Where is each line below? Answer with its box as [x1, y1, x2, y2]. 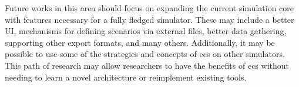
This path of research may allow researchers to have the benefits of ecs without [5, 59, 289, 71]
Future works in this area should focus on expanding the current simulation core [5, 2, 294, 14]
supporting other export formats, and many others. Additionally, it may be [5, 36, 275, 48]
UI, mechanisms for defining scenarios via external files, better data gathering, [5, 25, 287, 37]
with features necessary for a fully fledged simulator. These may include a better [5, 13, 294, 25]
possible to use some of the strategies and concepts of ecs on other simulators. [5, 48, 285, 60]
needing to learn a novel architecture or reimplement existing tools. [5, 71, 247, 83]
